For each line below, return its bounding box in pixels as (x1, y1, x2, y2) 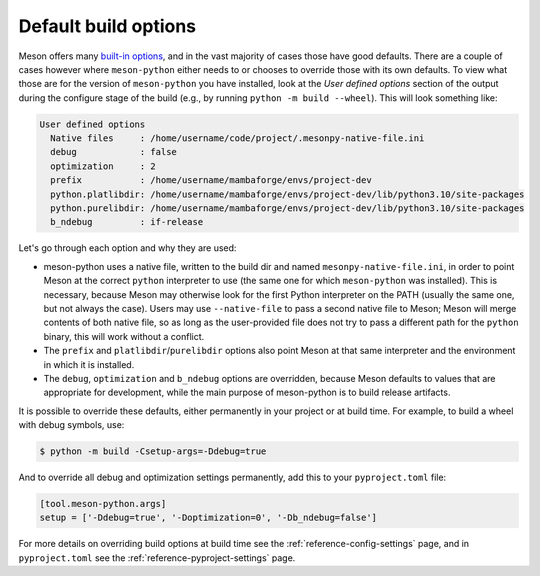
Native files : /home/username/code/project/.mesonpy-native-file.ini (50, 133, 425, 144)
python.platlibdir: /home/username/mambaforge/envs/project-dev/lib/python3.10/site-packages (50, 188, 525, 200)
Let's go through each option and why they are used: (18, 242, 237, 254)
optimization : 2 (50, 160, 157, 172)
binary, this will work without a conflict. (43, 330, 205, 342)
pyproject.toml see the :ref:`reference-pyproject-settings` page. (18, 551, 296, 564)
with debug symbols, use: (18, 419, 125, 431)
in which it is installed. (43, 358, 135, 370)
